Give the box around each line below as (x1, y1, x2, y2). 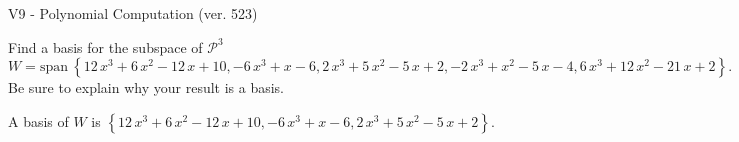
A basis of (8, 110, 69, 131)
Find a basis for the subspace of (8, 36, 203, 57)
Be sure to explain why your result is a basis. (8, 77, 285, 98)
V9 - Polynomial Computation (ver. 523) (8, 3, 258, 23)
